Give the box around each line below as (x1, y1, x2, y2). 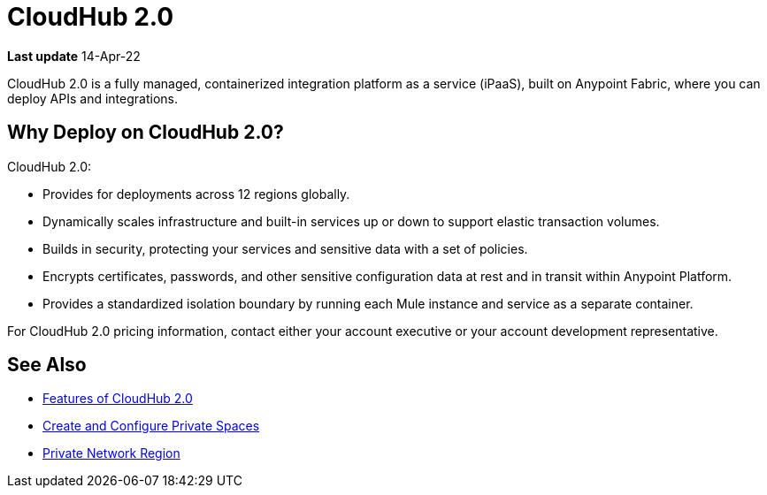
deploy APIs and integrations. (7, 90, 178, 106)
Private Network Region (42, 445, 180, 461)
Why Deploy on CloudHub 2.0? (7, 121, 284, 144)
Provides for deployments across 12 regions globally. (42, 186, 350, 202)
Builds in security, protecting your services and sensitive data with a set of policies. (42, 240, 528, 256)
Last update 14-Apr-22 (7, 48, 141, 64)
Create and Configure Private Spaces (42, 418, 260, 434)
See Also (7, 354, 87, 377)
